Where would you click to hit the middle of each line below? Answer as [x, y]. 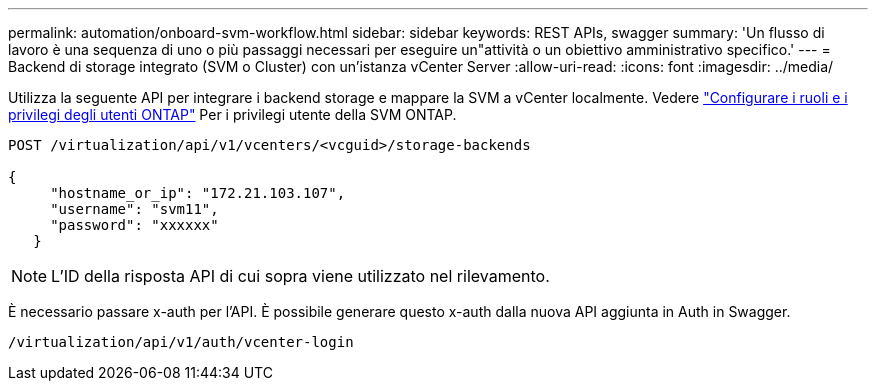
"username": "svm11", [134, 209]
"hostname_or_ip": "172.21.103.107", [198, 193]
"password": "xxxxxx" [134, 225]
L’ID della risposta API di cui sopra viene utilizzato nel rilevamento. [300, 276]
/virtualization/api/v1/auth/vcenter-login [181, 342]
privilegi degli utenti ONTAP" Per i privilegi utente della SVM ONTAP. [232, 114]
